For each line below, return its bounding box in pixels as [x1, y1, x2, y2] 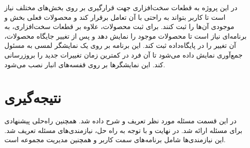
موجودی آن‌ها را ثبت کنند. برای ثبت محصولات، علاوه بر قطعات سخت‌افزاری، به [4, 21, 234, 31]
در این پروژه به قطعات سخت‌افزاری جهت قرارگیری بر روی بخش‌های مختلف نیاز [4, 2, 238, 12]
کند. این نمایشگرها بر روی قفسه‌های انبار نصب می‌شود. [4, 59, 166, 69]
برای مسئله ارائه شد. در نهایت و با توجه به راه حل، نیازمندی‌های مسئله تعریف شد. [4, 125, 243, 135]
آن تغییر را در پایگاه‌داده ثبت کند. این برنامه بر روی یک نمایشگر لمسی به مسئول [4, 40, 236, 50]
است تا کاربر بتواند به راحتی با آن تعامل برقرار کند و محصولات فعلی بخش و [4, 12, 226, 22]
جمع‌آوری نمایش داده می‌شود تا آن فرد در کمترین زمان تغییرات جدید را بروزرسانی [4, 49, 243, 59]
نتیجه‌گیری [4, 88, 61, 107]
